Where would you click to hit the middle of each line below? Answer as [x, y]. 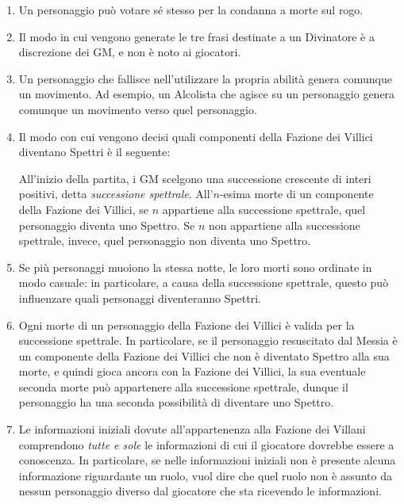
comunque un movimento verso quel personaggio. [138, 109]
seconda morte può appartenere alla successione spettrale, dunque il [183, 386]
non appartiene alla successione [285, 225]
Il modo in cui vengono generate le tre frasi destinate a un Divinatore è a [196, 36]
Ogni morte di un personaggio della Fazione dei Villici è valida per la [187, 325]
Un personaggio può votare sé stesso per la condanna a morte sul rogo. [191, 10]
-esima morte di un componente [296, 194]
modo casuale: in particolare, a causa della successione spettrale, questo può [204, 283]
